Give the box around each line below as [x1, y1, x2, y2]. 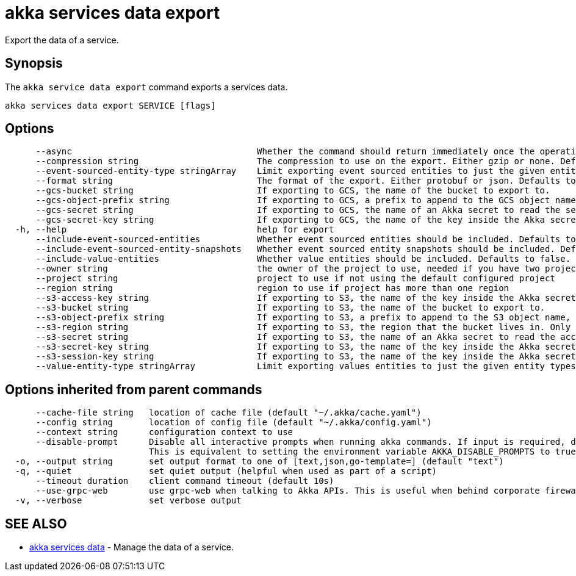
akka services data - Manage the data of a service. [29, 542, 234, 553]
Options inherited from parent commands [5, 381, 262, 397]
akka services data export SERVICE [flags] [5, 100, 216, 110]
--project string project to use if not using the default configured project [35, 273, 555, 284]
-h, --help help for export [15, 225, 334, 235]
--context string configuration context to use [35, 427, 293, 437]
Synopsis [5, 56, 63, 71]
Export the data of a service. [5, 34, 119, 45]
